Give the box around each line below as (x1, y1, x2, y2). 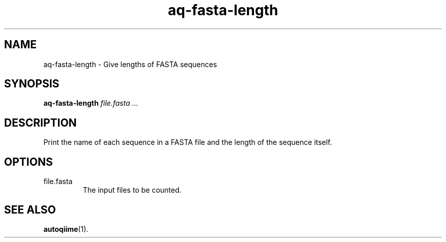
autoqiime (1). (43, 224, 89, 233)
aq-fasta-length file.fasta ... (43, 99, 138, 108)
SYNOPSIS (4, 77, 60, 90)
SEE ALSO (4, 203, 56, 216)
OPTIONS (4, 155, 53, 168)
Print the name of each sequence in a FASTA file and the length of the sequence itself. (43, 138, 332, 147)
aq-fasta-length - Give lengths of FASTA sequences (43, 59, 217, 69)
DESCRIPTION (4, 116, 77, 129)
